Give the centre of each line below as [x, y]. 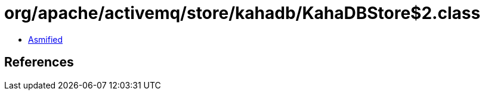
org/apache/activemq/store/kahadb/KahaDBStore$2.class [242, 13]
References [39, 62]
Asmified [46, 39]
